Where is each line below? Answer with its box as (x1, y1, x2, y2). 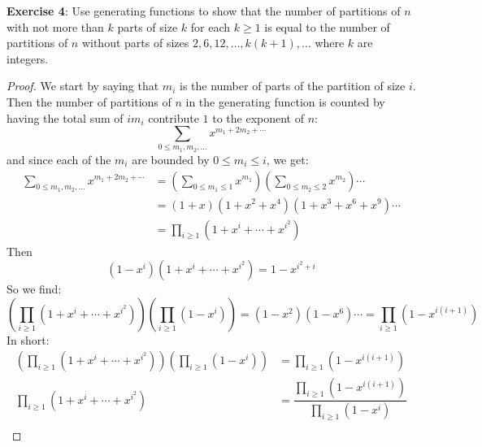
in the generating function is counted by (185, 93, 385, 110)
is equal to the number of (264, 18, 390, 35)
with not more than (7, 18, 104, 35)
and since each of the (7, 150, 111, 167)
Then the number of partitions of (7, 93, 172, 110)
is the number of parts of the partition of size (179, 77, 406, 94)
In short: (7, 331, 50, 348)
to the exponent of (212, 109, 305, 126)
